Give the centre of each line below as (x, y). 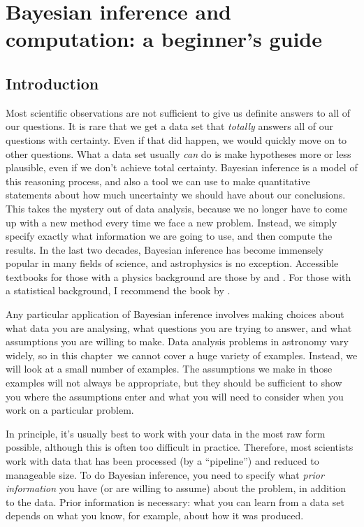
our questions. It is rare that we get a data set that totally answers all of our (169, 126)
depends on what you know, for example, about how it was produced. (155, 515)
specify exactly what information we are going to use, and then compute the (169, 236)
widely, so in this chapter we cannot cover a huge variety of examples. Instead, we (182, 355)
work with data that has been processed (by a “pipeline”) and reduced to (162, 461)
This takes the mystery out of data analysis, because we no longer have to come (176, 208)
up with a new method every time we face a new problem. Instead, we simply (172, 222)
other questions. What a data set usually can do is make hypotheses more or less (179, 153)
